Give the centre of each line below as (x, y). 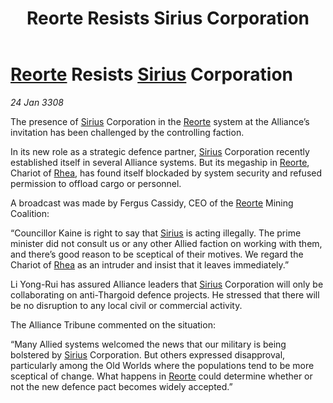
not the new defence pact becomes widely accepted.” (121, 386)
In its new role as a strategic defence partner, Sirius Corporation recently (160, 151)
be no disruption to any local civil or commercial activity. (126, 305)
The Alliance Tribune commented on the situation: (113, 324)
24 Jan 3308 (37, 102)
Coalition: (30, 213)
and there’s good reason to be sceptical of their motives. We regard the (157, 254)
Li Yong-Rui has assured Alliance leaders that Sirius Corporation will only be (167, 284)
